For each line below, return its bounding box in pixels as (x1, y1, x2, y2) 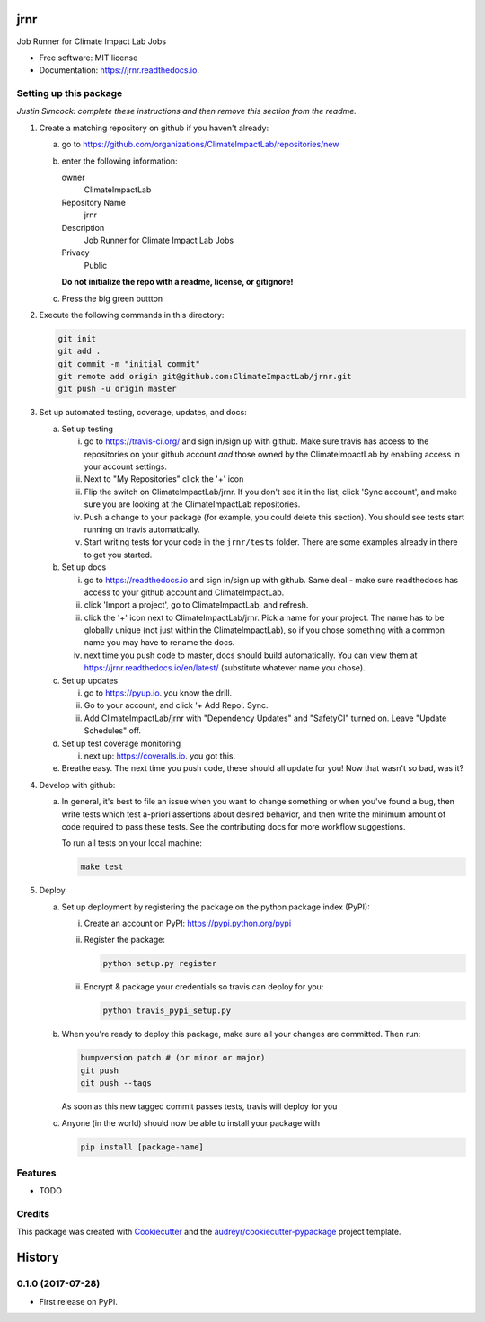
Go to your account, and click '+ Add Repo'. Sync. (84, 700, 269, 711)
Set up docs (61, 562, 107, 572)
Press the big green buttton (61, 293, 163, 304)
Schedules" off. (84, 725, 142, 736)
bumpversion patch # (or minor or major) (80, 1052, 266, 1063)
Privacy (61, 247, 90, 258)
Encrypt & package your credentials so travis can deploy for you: (84, 981, 324, 992)
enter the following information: (61, 155, 179, 166)
